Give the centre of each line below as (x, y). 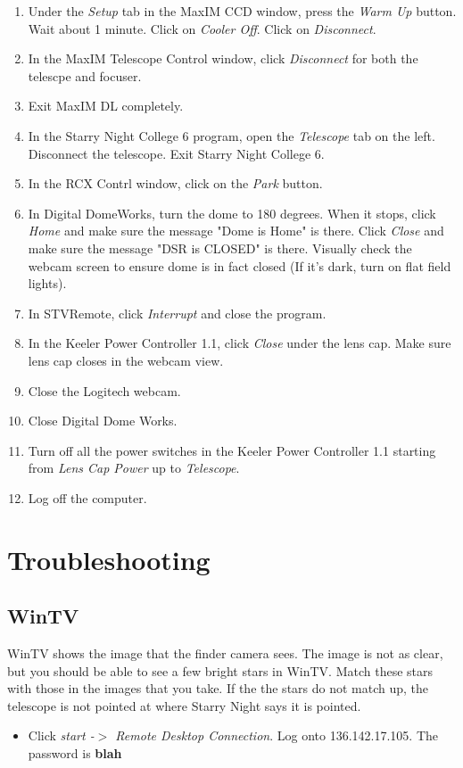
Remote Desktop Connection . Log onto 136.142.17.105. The (277, 735)
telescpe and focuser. (85, 75)
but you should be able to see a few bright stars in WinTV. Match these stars (220, 670)
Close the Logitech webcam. (104, 390)
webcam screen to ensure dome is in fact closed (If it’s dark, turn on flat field (240, 265)
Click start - (61, 735)
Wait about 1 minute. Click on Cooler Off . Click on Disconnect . (202, 28)
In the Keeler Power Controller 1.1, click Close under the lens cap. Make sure (240, 343)
